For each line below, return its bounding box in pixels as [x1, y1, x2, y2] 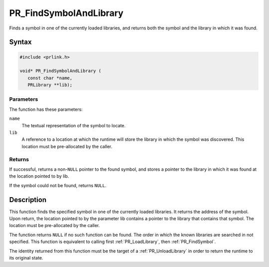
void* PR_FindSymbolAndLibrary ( [19, 68, 102, 74]
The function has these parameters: [9, 106, 83, 112]
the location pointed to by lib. [9, 173, 69, 179]
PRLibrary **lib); [27, 82, 73, 88]
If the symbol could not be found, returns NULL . [9, 182, 107, 188]
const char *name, [27, 75, 73, 81]
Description [9, 195, 47, 204]
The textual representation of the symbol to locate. [21, 122, 126, 128]
